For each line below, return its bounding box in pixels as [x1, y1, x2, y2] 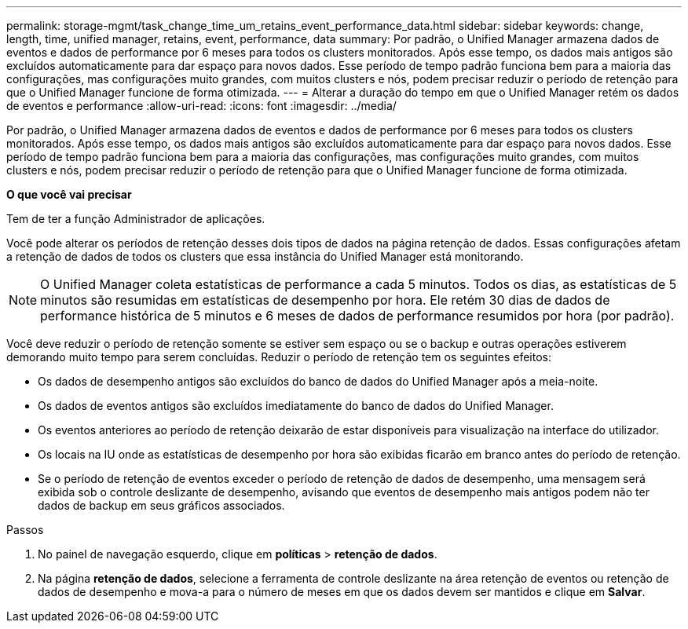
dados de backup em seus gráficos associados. [38, 499, 285, 512]
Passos [6, 523, 44, 536]
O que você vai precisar [6, 188, 132, 201]
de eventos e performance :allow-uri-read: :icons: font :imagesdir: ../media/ [6, 99, 397, 112]
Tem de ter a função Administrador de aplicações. [6, 212, 265, 225]
